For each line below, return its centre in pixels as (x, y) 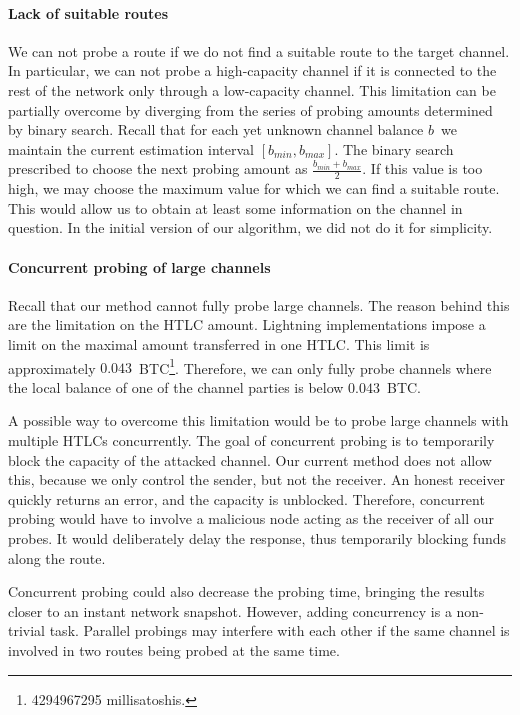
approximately (52, 367)
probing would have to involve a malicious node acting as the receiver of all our (251, 518)
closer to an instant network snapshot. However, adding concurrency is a (230, 610)
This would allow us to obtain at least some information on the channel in (235, 207)
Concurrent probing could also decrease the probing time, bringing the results (246, 591)
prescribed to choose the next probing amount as (158, 168)
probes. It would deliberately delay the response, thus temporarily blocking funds (257, 537)
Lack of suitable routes (88, 12)
